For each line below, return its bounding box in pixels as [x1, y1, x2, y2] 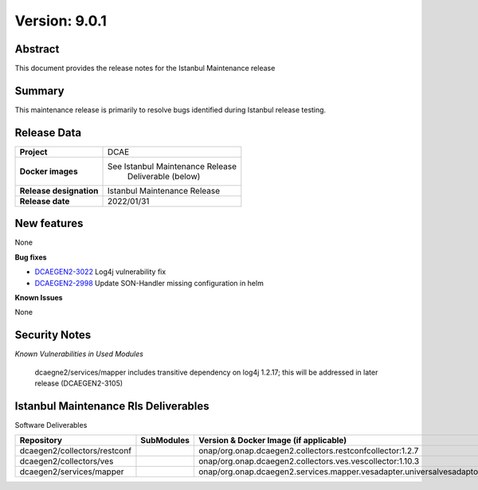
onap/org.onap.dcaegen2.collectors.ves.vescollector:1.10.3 [198, 456, 420, 467]
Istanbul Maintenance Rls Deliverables [14, 399, 210, 413]
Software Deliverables [14, 420, 88, 429]
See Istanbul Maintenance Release [107, 160, 237, 171]
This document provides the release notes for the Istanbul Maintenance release [14, 64, 276, 73]
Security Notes [14, 328, 92, 342]
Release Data [14, 126, 82, 139]
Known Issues [14, 292, 63, 302]
